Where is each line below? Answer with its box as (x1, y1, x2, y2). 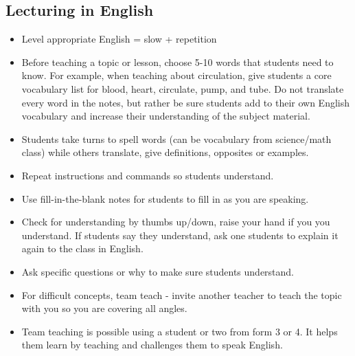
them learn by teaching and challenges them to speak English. (21, 337, 283, 352)
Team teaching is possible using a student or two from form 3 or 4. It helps (21, 324, 338, 338)
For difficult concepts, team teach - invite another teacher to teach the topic (21, 287, 342, 302)
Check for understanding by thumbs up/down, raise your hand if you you (21, 214, 330, 229)
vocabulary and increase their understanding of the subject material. (21, 109, 310, 123)
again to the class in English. (21, 241, 144, 256)
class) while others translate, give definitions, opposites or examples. (21, 145, 309, 159)
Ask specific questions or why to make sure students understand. (21, 264, 295, 278)
